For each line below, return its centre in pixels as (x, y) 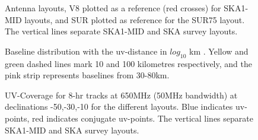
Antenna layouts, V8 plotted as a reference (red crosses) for (113, 8)
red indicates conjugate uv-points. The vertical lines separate (142, 118)
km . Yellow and (219, 51)
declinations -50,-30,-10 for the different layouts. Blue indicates (119, 106)
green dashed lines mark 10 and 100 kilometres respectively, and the (128, 63)
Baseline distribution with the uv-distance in (86, 51)
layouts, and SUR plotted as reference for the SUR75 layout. (135, 19)
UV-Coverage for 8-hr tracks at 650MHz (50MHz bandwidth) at (121, 95)
